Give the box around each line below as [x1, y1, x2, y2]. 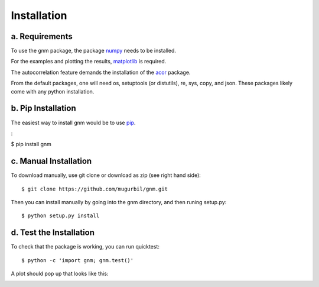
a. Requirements [11, 31, 73, 41]
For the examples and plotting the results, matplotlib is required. [11, 58, 167, 65]
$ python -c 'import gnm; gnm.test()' [21, 257, 134, 263]
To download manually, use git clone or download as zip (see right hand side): [11, 172, 201, 179]
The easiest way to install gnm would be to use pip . [11, 119, 136, 126]
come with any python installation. [11, 88, 95, 95]
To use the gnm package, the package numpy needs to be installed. [11, 47, 177, 54]
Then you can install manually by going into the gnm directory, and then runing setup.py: [11, 199, 227, 205]
